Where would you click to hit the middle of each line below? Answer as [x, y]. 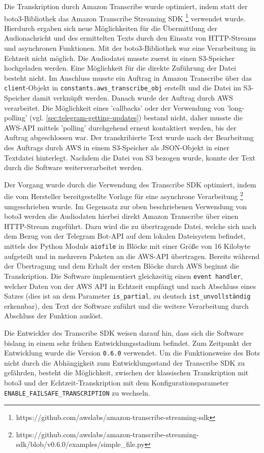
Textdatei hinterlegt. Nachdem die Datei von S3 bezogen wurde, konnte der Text [130, 157]
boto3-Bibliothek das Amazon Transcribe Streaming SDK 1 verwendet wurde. [125, 17]
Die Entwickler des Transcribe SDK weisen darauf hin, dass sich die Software [124, 332]
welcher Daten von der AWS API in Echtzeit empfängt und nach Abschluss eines [130, 286]
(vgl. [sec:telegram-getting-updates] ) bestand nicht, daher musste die [136, 118]
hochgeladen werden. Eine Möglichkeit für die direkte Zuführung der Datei [120, 68]
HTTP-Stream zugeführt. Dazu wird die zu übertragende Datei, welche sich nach [130, 226]
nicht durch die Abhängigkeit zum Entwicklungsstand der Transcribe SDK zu [125, 362]
